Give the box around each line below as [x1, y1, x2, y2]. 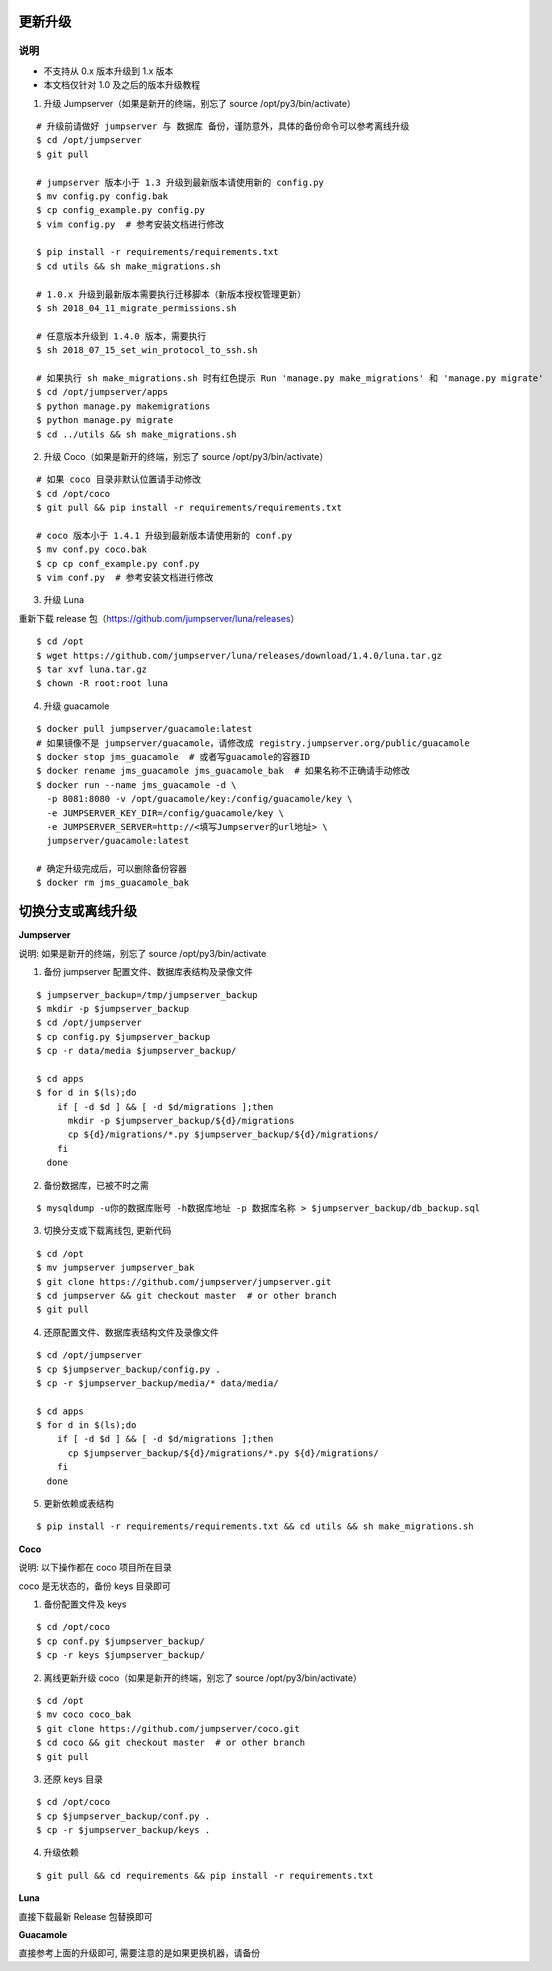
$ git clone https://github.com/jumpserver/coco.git [36, 1723, 300, 1734]
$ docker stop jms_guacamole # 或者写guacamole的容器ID [36, 751, 311, 762]
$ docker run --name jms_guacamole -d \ [36, 779, 237, 790]
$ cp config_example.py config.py [36, 205, 205, 216]
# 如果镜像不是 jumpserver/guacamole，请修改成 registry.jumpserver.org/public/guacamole [36, 737, 470, 749]
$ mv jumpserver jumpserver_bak [36, 1262, 195, 1274]
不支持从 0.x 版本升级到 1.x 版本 [43, 65, 174, 77]
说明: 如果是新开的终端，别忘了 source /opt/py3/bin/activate [18, 947, 267, 959]
